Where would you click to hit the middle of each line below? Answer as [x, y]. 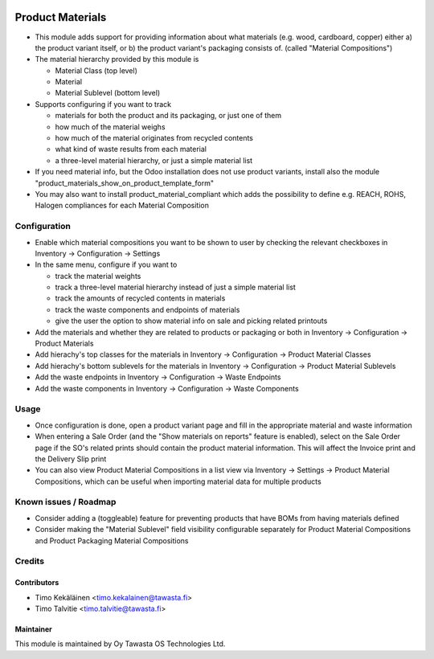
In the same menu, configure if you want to [106, 264]
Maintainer [33, 629]
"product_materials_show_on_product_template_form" [125, 183]
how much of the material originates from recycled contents [154, 138]
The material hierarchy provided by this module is [117, 59]
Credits [29, 561]
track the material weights [98, 276]
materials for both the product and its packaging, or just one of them [168, 116]
